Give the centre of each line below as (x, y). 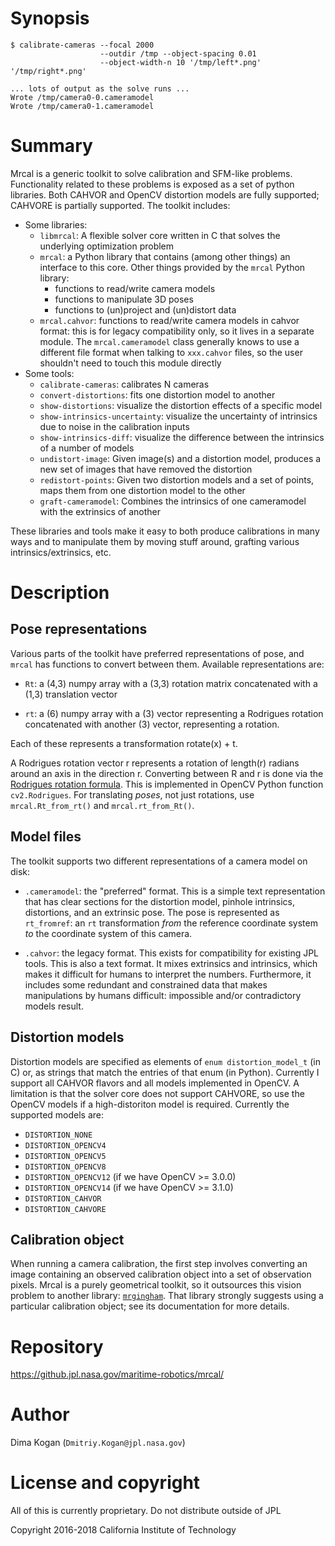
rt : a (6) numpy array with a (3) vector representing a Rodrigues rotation (174, 713)
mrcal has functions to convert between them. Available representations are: (167, 664)
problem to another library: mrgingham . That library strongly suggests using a (167, 1296)
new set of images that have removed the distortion (146, 469)
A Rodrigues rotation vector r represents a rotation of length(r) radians (155, 763)
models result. (54, 1006)
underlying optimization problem (107, 246)
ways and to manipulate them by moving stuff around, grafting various (155, 541)
